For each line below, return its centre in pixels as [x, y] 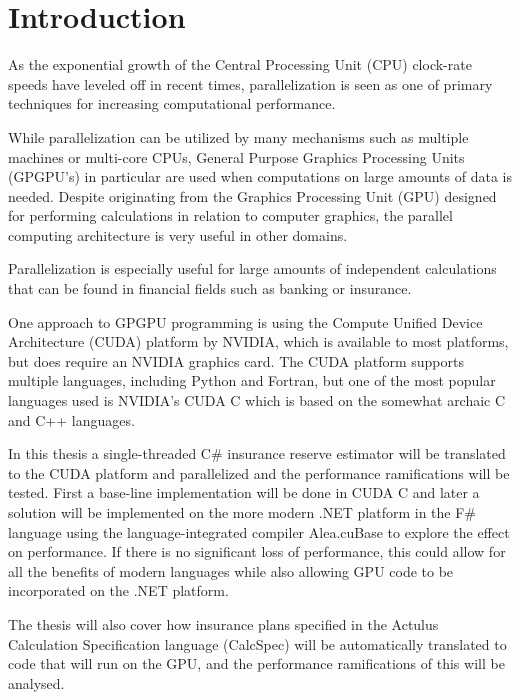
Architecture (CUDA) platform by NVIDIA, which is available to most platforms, [258, 341]
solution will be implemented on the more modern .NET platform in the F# [242, 512]
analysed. [36, 682]
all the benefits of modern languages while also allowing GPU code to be [231, 570]
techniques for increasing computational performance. [172, 103]
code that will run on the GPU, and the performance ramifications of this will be [256, 663]
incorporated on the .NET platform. [118, 590]
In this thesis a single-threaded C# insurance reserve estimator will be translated [257, 453]
